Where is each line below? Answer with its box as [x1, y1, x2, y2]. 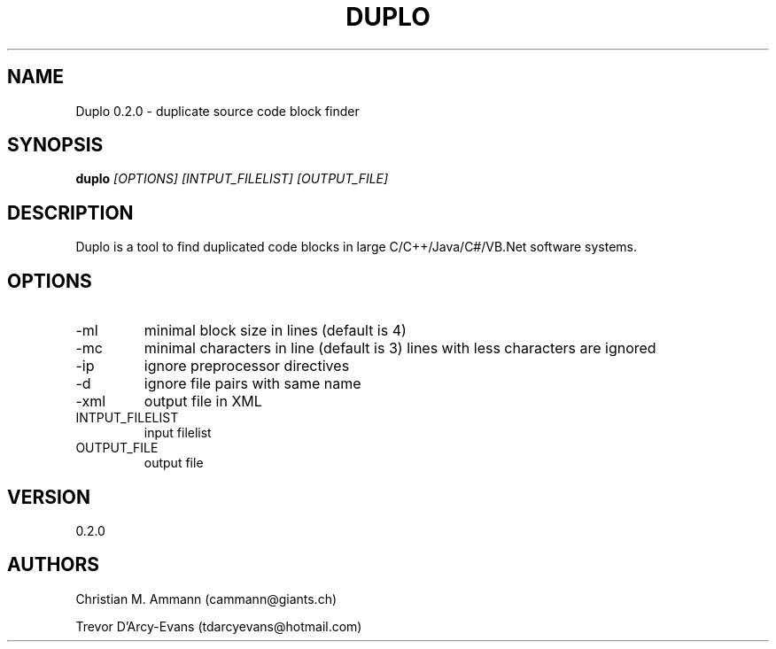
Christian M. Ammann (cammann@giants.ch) [75, 591, 338, 607]
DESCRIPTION [7, 201, 134, 224]
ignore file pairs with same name [144, 375, 361, 393]
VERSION [7, 485, 91, 508]
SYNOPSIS [7, 134, 104, 157]
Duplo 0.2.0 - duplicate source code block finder [75, 103, 360, 119]
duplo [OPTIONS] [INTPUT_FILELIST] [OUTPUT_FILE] [75, 171, 389, 187]
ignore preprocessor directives [144, 357, 350, 375]
